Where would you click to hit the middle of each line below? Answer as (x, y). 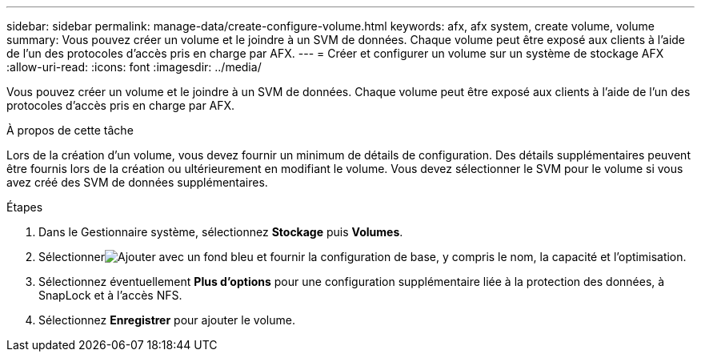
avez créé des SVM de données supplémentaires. (137, 182)
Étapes (25, 207)
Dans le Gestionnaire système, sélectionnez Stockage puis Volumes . (221, 232)
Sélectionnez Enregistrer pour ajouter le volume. (167, 320)
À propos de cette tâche (70, 130)
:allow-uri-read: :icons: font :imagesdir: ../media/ (134, 67)
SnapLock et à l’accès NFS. (110, 295)
